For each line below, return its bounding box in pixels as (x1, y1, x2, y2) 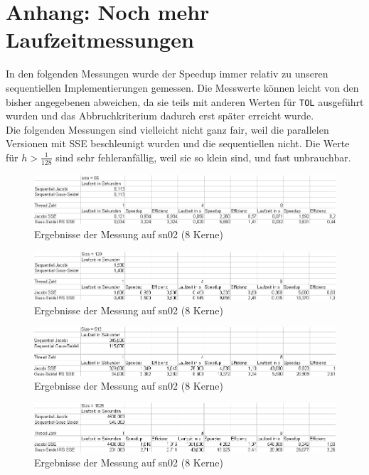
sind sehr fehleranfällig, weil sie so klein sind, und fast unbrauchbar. (55, 149, 351, 164)
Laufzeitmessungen (6, 25, 194, 54)
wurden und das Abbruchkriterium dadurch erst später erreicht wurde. (6, 108, 314, 123)
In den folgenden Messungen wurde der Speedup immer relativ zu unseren (6, 66, 328, 81)
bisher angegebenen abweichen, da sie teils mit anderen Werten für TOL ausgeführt (6, 94, 364, 109)
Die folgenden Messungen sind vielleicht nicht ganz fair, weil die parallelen (6, 122, 329, 137)
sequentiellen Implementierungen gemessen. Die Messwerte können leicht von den (6, 80, 359, 95)
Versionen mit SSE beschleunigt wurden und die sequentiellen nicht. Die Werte (6, 136, 350, 151)
